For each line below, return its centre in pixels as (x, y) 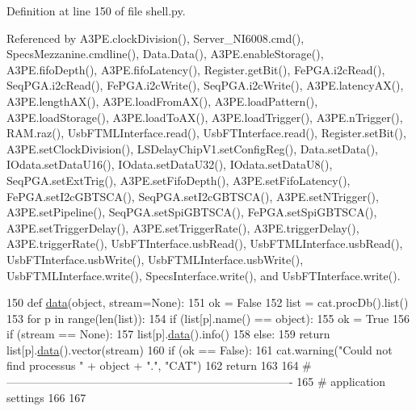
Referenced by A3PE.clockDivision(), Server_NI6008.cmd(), (155, 38)
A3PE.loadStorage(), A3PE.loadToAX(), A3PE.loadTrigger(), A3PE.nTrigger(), (205, 117)
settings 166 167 (46, 397)
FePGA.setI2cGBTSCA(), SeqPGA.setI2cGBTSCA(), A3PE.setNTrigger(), (193, 196)
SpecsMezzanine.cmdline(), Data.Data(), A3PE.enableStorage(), (165, 54)
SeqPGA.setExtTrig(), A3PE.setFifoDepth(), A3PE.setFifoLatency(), (179, 180)
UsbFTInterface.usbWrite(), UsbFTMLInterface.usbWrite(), (155, 259)
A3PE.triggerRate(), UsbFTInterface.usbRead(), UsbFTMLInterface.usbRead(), (205, 243)
